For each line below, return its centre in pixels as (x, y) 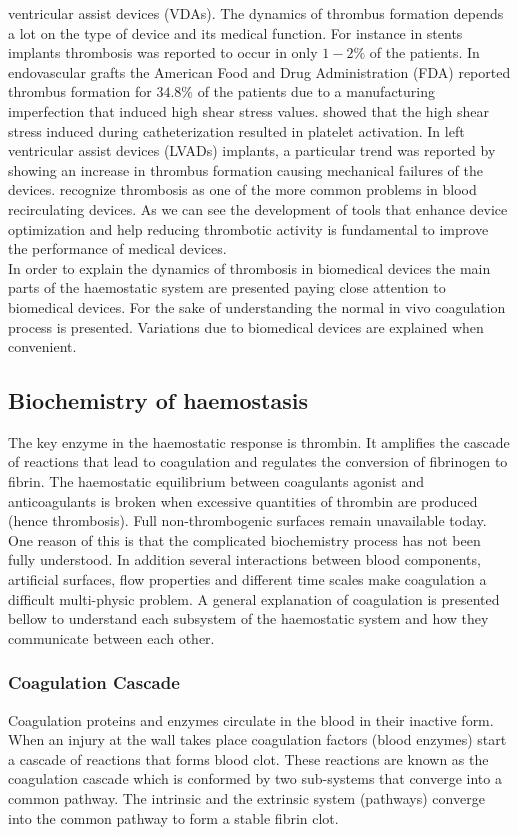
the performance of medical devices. (117, 248)
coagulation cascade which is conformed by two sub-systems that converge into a (255, 778)
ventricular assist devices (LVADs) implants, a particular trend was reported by (252, 150)
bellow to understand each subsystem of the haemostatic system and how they (248, 618)
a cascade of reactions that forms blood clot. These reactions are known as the (248, 758)
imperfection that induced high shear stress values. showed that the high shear (248, 110)
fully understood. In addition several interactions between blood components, (244, 559)
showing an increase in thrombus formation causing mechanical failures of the (245, 169)
